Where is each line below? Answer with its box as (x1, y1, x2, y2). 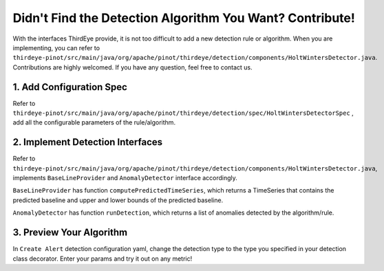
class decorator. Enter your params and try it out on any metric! (12, 254, 193, 263)
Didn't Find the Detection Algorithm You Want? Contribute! (12, 10, 356, 25)
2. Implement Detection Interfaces (12, 136, 163, 148)
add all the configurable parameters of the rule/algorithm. (12, 118, 175, 127)
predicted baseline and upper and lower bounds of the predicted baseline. (12, 196, 224, 204)
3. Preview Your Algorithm (12, 227, 127, 239)
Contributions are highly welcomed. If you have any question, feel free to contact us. (12, 63, 253, 72)
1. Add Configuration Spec (12, 81, 127, 93)
